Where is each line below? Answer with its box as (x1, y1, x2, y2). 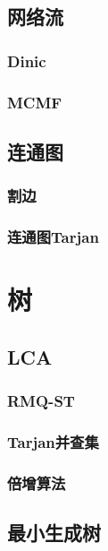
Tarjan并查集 (7, 430, 99, 452)
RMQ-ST (7, 390, 75, 412)
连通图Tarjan (7, 226, 99, 248)
